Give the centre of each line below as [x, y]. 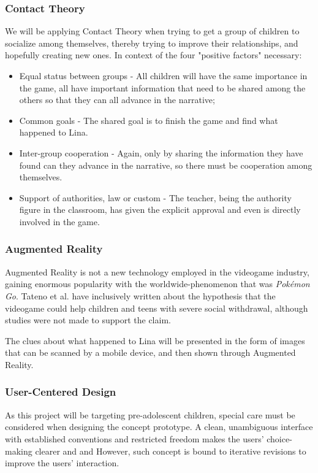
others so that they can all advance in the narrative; [117, 100]
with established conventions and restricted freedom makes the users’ [134, 438]
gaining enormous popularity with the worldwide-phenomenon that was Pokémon [157, 284]
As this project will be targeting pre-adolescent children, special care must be [150, 414]
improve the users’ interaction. [62, 463]
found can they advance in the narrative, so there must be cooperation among [166, 165]
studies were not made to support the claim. [88, 320]
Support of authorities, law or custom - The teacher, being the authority [155, 197]
